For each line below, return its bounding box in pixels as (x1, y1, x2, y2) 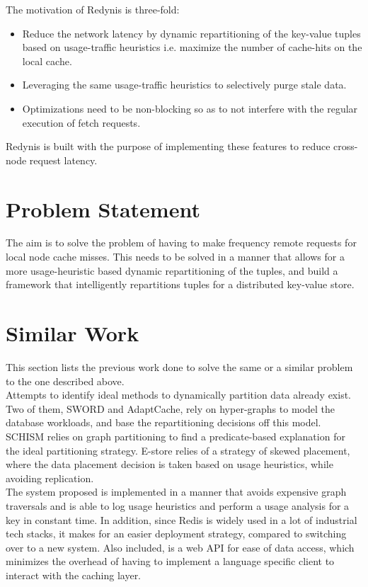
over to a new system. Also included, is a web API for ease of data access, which (6, 540, 355, 554)
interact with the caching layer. (6, 567, 142, 582)
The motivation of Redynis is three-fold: (6, 2, 180, 16)
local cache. (22, 53, 72, 68)
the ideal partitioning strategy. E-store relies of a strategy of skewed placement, (6, 443, 350, 457)
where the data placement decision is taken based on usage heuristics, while (6, 457, 333, 472)
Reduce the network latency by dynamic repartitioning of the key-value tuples (22, 25, 361, 40)
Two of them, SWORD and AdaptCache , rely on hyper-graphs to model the (6, 401, 335, 416)
